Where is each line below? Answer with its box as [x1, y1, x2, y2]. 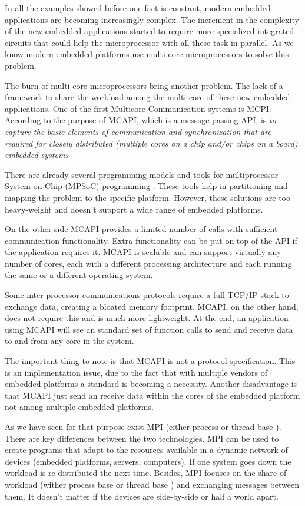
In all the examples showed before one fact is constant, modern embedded [5, 2, 271, 14]
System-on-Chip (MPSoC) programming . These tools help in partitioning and [5, 180, 288, 192]
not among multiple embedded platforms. [5, 401, 154, 413]
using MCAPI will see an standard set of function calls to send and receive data [5, 323, 293, 335]
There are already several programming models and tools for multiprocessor [5, 168, 279, 180]
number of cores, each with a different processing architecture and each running [5, 257, 292, 269]
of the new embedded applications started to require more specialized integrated [5, 25, 294, 37]
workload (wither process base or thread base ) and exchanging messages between [5, 478, 300, 490]
